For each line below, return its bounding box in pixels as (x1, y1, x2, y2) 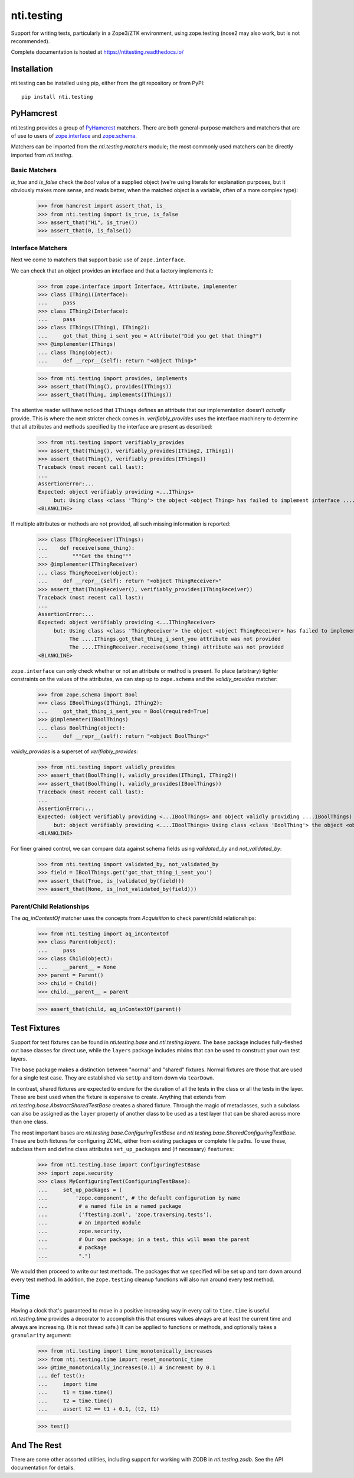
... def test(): (38, 1372, 86, 1379)
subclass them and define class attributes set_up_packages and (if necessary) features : (11, 1146, 234, 1153)
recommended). (11, 37, 50, 44)
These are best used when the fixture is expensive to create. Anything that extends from (11, 1094, 227, 1101)
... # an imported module (38, 1220, 141, 1226)
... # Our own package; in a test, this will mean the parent (38, 1236, 250, 1243)
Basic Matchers (11, 166, 57, 174)
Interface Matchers (11, 244, 68, 252)
